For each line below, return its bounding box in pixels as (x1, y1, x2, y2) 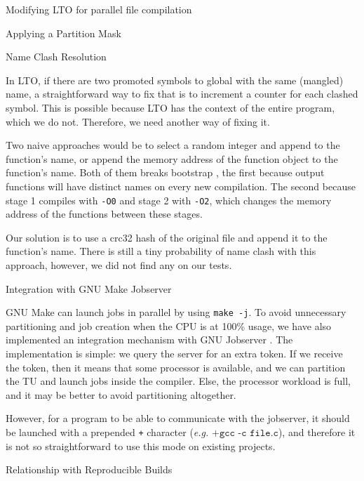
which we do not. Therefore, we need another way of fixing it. (6, 114, 270, 129)
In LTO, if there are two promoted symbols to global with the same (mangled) (6, 72, 344, 87)
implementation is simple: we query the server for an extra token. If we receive (6, 346, 343, 360)
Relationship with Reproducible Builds (6, 462, 173, 477)
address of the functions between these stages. (6, 206, 203, 221)
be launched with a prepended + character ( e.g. (6, 424, 209, 439)
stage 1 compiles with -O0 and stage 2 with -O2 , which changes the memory (6, 192, 332, 207)
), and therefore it (278, 424, 356, 439)
